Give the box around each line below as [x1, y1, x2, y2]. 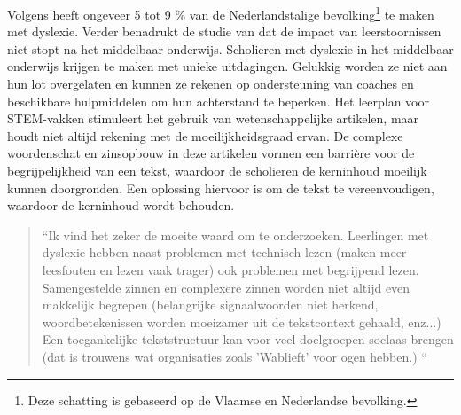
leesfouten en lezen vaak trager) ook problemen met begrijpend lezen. [42, 260, 419, 278]
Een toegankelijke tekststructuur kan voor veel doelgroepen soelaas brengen [42, 330, 454, 348]
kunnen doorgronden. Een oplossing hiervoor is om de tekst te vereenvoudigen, [7, 178, 434, 197]
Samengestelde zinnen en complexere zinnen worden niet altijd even [42, 278, 410, 296]
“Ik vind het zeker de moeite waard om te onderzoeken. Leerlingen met [42, 225, 429, 244]
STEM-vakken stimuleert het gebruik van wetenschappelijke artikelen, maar [7, 109, 419, 128]
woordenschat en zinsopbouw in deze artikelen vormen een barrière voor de [7, 144, 415, 162]
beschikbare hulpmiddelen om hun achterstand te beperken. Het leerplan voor [7, 91, 429, 110]
